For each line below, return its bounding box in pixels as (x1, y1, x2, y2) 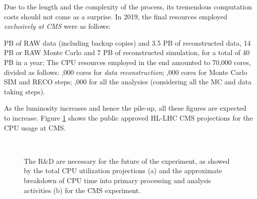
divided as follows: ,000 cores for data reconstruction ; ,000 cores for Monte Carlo (4, 66, 248, 77)
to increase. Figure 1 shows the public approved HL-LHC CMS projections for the (4, 112, 253, 123)
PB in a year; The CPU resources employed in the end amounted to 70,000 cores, (4, 57, 251, 67)
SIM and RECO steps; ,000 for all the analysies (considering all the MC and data (4, 76, 252, 87)
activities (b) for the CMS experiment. (24, 185, 141, 195)
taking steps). (4, 86, 45, 96)
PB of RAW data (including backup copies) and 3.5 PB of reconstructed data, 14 (4, 37, 251, 48)
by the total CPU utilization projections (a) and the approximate (24, 165, 222, 176)
